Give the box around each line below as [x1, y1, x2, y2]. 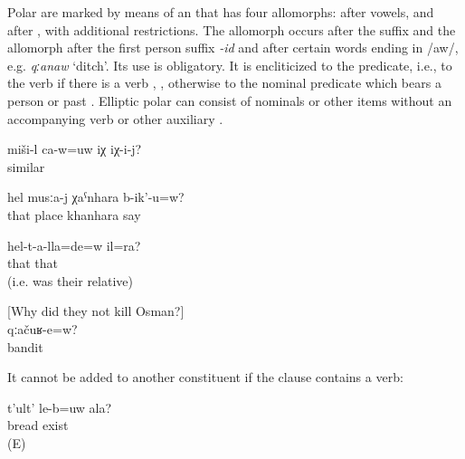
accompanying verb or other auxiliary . [7, 109, 223, 128]
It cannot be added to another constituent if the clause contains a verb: [7, 368, 403, 387]
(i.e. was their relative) [7, 271, 133, 290]
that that [7, 253, 59, 273]
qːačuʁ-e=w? [7, 319, 78, 338]
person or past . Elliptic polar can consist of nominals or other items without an [7, 91, 452, 110]
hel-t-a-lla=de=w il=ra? [7, 235, 141, 254]
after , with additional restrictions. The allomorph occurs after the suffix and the [7, 20, 456, 39]
